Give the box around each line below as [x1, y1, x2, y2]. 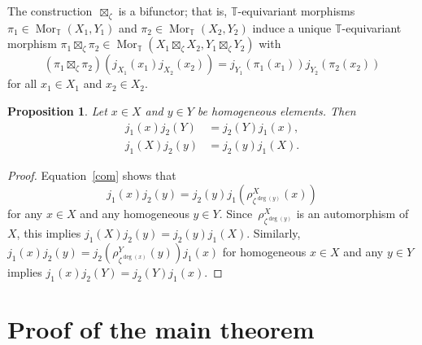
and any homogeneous [80, 204, 189, 221]
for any [7, 204, 43, 221]
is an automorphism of [296, 204, 409, 221]
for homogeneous [222, 243, 307, 260]
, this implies [16, 225, 81, 242]
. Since [219, 204, 253, 221]
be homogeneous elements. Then [197, 102, 356, 119]
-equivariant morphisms [237, 2, 355, 19]
